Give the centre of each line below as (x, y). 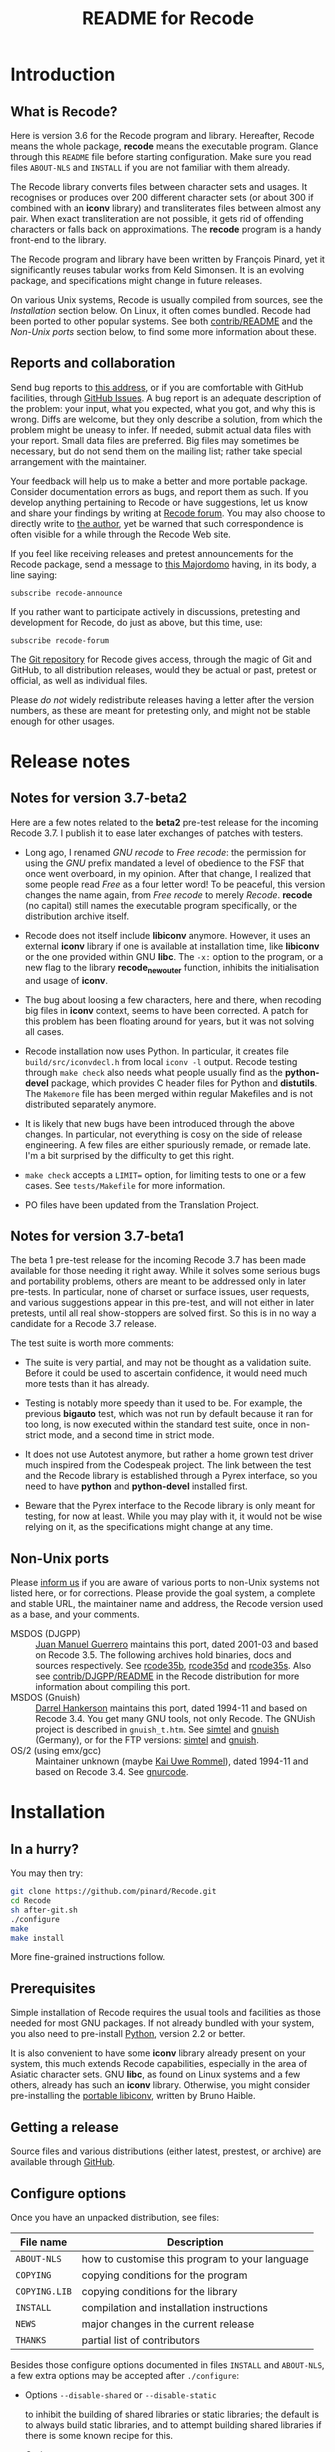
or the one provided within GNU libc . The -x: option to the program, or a (174, 956)
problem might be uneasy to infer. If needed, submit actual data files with (161, 429)
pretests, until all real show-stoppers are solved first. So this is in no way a (163, 1313)
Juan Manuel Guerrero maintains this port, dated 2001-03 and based (177, 1644)
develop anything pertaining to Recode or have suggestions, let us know (159, 502)
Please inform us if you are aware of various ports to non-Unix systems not (165, 1583)
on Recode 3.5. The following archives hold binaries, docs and (163, 1655)
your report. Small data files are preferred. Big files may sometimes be (155, 440)
